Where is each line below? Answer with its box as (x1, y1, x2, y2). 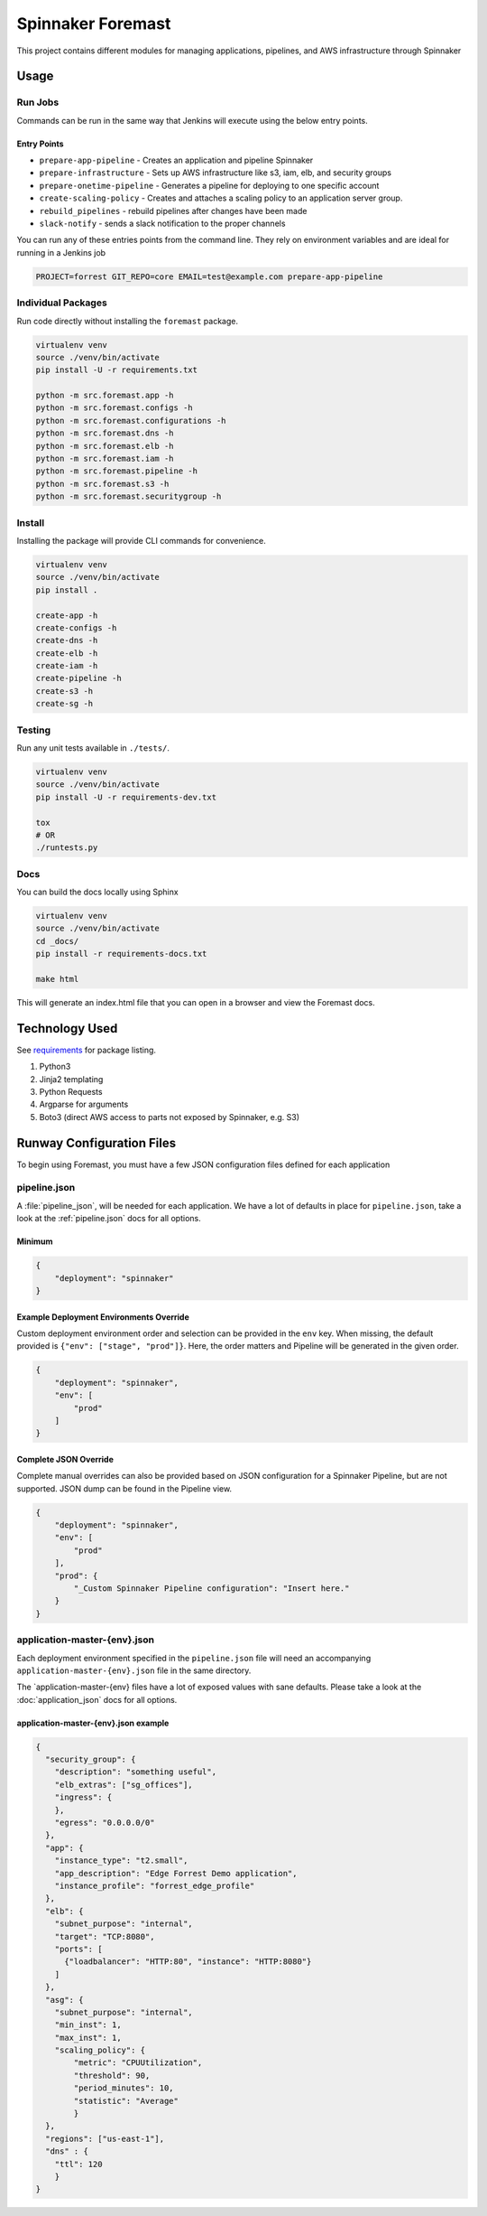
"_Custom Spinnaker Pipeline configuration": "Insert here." (73, 1584, 350, 1594)
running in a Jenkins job (16, 247, 106, 257)
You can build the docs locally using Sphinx (16, 886, 179, 898)
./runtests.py (35, 843, 98, 853)
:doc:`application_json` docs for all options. (16, 1694, 178, 1705)
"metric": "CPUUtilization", (73, 2058, 203, 2068)
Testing (16, 724, 51, 736)
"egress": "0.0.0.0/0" (54, 1818, 155, 1828)
